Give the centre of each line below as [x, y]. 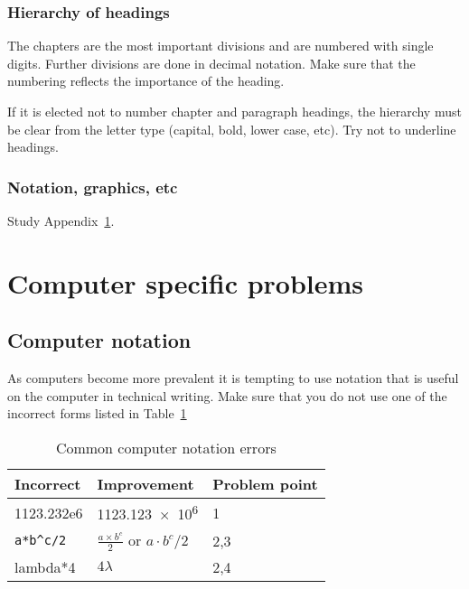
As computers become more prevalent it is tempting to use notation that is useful [233, 378]
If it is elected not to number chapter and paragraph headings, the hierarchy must [234, 111]
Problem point [265, 483]
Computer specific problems [186, 282]
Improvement [145, 483]
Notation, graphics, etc [93, 187]
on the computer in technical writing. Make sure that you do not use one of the [227, 395]
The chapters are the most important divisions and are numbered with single [220, 46]
